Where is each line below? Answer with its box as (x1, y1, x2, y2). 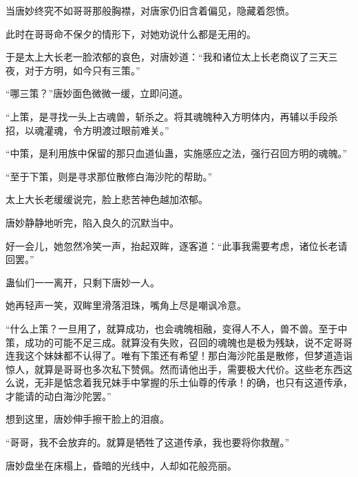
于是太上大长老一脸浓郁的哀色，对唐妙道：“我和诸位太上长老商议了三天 (6, 50, 328, 64)
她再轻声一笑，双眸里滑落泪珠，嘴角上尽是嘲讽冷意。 (6, 298, 246, 312)
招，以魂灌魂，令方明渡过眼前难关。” (6, 123, 169, 137)
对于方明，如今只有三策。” (24, 63, 140, 77)
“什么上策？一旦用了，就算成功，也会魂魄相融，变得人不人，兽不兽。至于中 (6, 321, 348, 335)
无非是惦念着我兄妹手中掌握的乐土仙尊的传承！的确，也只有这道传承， (34, 375, 352, 390)
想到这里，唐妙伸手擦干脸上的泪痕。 (6, 412, 169, 426)
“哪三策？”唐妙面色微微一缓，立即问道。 (6, 86, 189, 100)
